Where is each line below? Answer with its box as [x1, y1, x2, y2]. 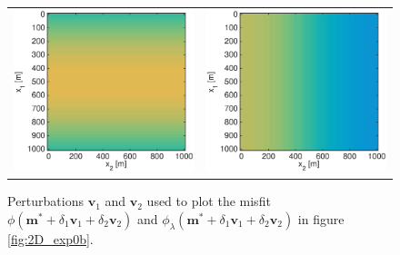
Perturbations [7, 191, 84, 211]
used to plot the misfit [146, 191, 271, 211]
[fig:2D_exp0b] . [7, 229, 94, 248]
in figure [297, 209, 345, 228]
